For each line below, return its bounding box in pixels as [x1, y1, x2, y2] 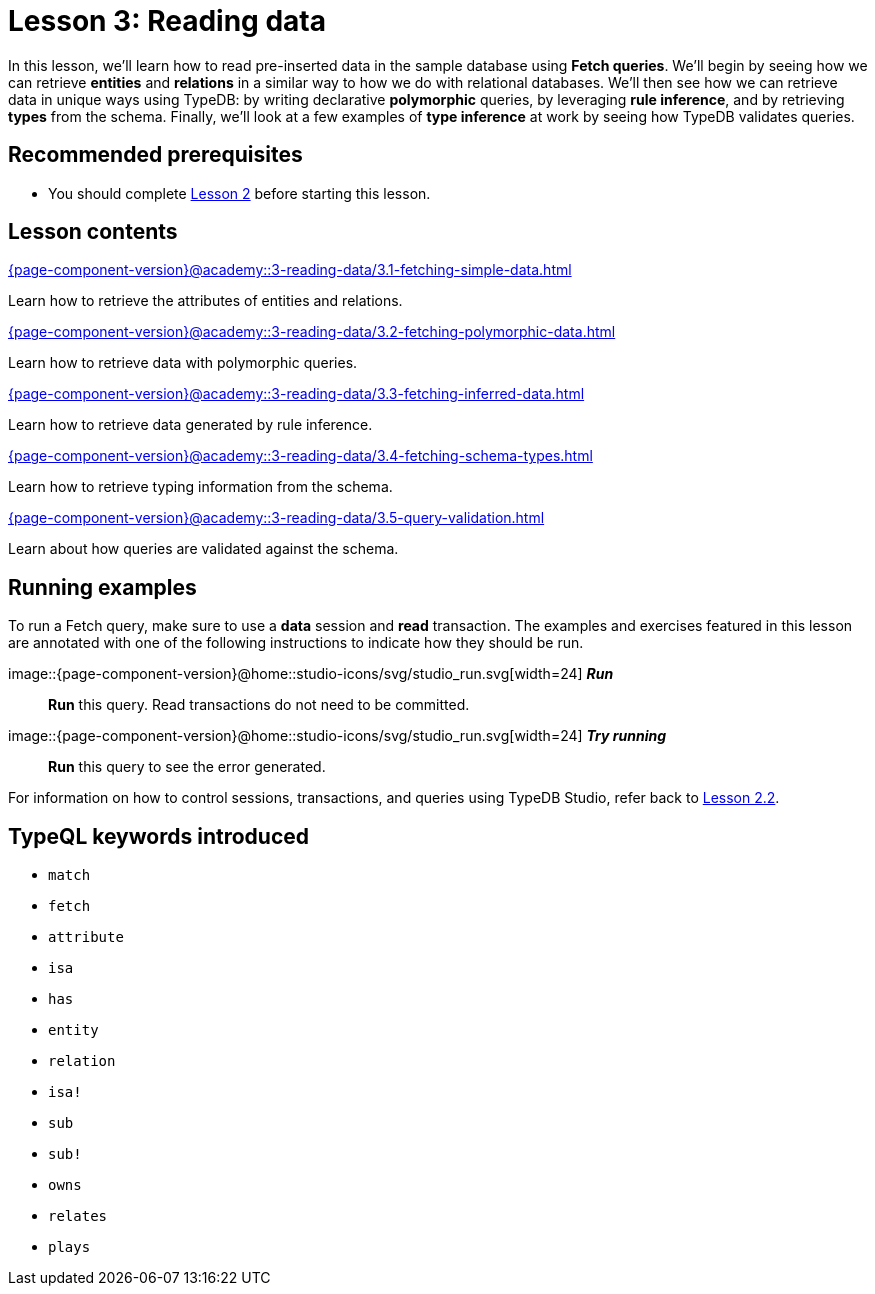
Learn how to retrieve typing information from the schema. [8, 478, 393, 496]
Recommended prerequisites [8, 142, 303, 168]
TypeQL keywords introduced [8, 823, 309, 849]
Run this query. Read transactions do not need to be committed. [48, 696, 470, 714]
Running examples [8, 574, 197, 600]
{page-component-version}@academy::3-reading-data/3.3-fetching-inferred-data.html [8, 385, 585, 403]
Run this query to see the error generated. [48, 758, 326, 776]
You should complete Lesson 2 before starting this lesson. [48, 184, 431, 202]
